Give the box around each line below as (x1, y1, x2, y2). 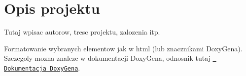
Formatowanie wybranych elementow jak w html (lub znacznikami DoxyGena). (4, 43, 243, 53)
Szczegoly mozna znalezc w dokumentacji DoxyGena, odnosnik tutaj (4, 53, 211, 63)
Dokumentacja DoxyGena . (4, 62, 80, 73)
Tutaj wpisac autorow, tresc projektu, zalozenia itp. (4, 27, 160, 37)
